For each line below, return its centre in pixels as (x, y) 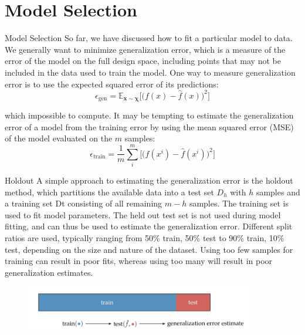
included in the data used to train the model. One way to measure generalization (150, 72)
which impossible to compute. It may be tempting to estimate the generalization (149, 115)
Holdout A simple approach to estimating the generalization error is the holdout (149, 180)
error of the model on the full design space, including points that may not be (143, 61)
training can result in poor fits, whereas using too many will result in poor (139, 261)
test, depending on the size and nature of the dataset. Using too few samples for (149, 249)
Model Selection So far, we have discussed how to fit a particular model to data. (149, 38)
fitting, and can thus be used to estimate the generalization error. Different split (149, 226)
